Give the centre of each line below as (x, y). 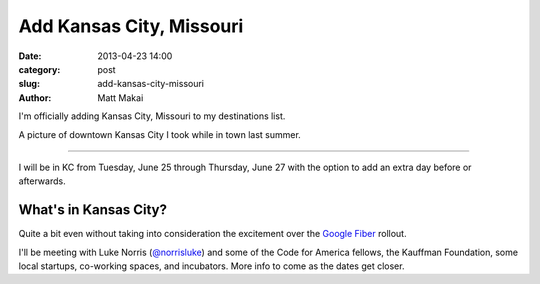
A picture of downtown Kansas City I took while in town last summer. (160, 134)
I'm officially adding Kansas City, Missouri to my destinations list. (152, 116)
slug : (29, 84)
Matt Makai (120, 97)
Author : (35, 97)
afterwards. (42, 181)
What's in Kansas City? (92, 210)
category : (39, 69)
